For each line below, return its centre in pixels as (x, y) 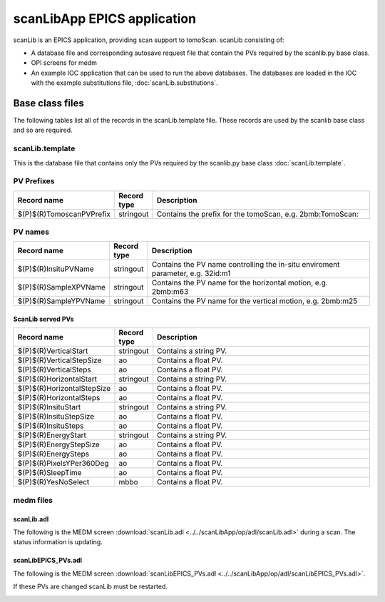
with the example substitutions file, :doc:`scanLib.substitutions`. (124, 83)
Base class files (49, 103)
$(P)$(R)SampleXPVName (62, 287)
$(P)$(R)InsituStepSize (56, 417)
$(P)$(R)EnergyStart (52, 435)
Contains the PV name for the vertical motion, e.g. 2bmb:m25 (255, 301)
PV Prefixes (34, 181)
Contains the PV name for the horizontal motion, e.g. (240, 283)
